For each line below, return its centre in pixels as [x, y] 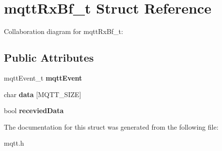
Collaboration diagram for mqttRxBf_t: [63, 31]
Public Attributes [49, 58]
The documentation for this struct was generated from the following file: [111, 126]
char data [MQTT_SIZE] [43, 94]
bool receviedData [34, 110]
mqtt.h [14, 143]
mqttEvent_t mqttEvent [43, 77]
